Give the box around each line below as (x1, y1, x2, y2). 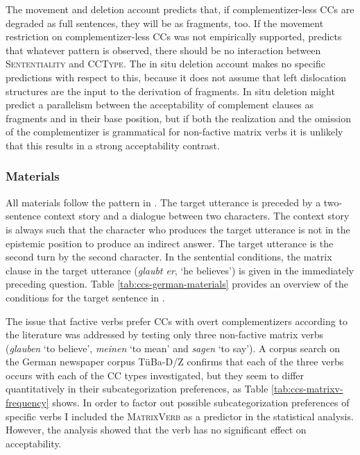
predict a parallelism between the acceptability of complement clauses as (6, 97, 314, 112)
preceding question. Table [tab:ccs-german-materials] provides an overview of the (6, 276, 349, 291)
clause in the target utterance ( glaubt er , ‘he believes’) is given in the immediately (6, 263, 354, 277)
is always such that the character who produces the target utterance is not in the (6, 222, 350, 236)
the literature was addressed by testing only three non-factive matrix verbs (6, 327, 323, 342)
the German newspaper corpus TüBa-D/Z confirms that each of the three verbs (6, 354, 344, 369)
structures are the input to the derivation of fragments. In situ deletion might (6, 83, 335, 98)
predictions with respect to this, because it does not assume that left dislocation (6, 69, 347, 84)
